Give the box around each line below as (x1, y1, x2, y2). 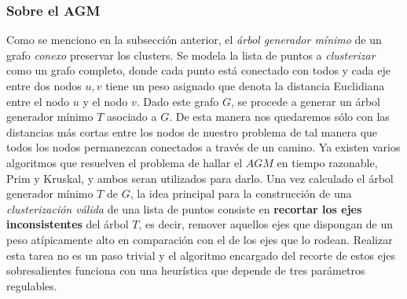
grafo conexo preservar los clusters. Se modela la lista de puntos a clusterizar (6, 46, 376, 63)
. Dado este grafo (136, 93, 219, 109)
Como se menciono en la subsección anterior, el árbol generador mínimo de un (6, 31, 382, 48)
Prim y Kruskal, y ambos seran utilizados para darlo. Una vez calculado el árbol (6, 170, 394, 186)
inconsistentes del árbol (6, 216, 129, 232)
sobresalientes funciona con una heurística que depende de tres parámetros (6, 262, 365, 279)
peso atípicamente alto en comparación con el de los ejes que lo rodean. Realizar (6, 231, 393, 247)
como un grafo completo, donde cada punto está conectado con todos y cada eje (6, 62, 390, 78)
